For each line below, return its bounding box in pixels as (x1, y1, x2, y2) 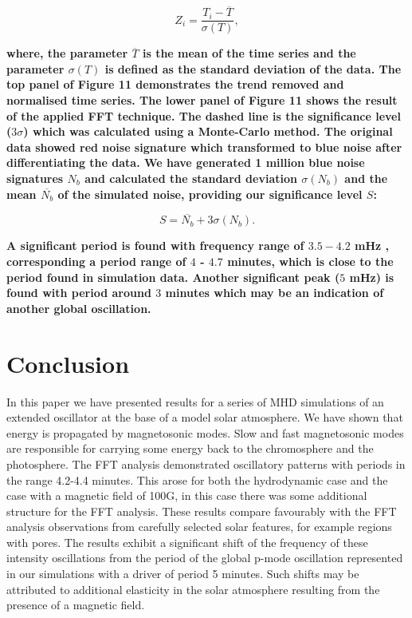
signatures (6, 170, 64, 187)
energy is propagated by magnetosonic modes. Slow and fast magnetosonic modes (6, 424, 404, 441)
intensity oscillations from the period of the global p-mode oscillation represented (6, 549, 403, 566)
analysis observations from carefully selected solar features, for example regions (6, 518, 392, 535)
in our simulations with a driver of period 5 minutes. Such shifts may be (6, 565, 359, 582)
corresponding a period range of (6, 253, 186, 270)
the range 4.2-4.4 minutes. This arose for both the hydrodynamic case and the (6, 471, 388, 488)
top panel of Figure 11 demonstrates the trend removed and (6, 76, 344, 93)
